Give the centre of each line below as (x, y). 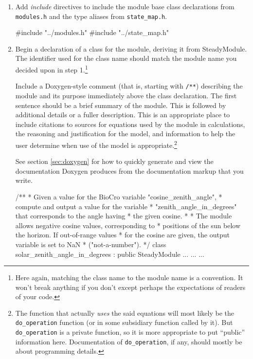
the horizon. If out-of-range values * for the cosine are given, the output (122, 235)
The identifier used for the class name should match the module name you (126, 58)
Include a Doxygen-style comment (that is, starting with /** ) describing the (129, 86)
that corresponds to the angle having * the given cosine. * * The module (124, 216)
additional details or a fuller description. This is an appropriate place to (123, 115)
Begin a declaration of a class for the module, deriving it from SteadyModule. (131, 48)
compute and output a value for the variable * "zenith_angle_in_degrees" (126, 206)
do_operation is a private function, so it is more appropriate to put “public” (130, 332)
